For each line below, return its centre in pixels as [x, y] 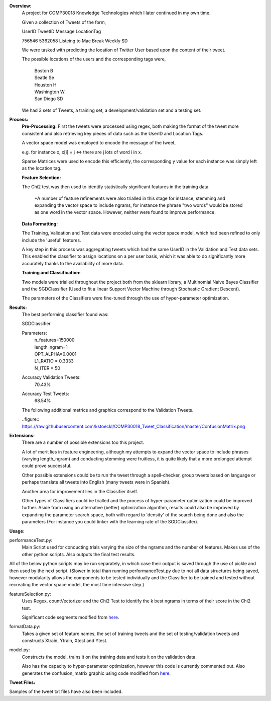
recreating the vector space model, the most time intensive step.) [77, 585]
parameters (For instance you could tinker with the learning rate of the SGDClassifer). [110, 522]
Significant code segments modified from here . [71, 617]
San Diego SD [49, 99]
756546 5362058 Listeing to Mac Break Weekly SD [75, 41]
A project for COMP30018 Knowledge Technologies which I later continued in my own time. [116, 13]
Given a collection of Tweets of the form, [64, 22]
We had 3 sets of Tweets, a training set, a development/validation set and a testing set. [112, 110]
